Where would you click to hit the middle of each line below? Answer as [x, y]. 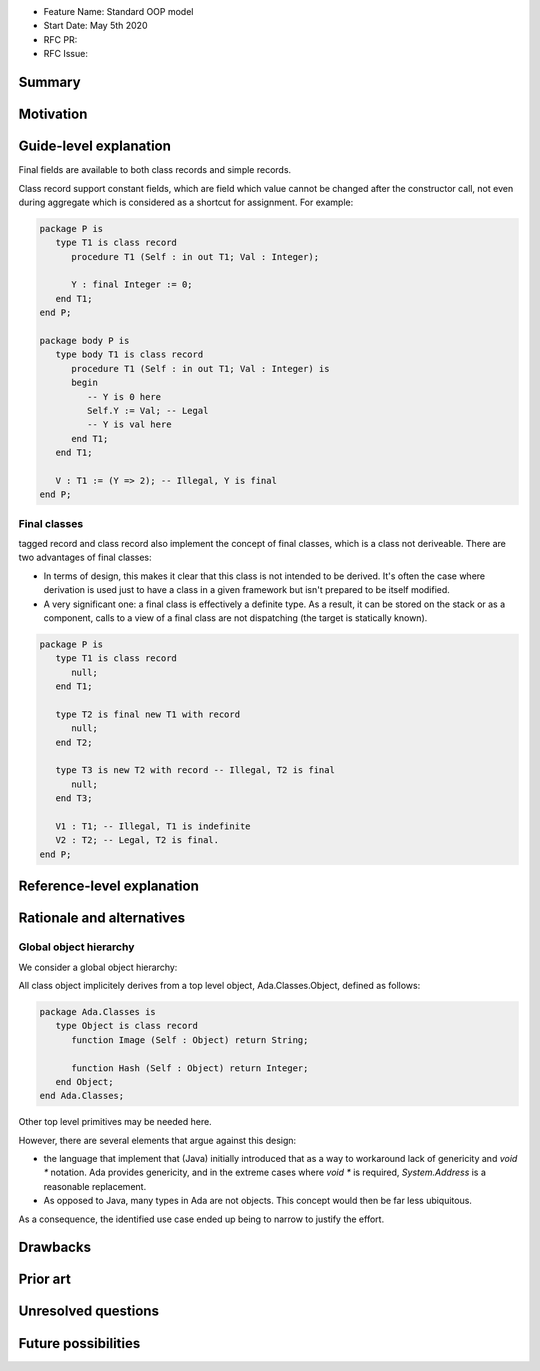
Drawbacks [55, 1247]
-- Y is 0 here [124, 396]
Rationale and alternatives [102, 918]
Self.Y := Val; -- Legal [147, 410]
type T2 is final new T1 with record [147, 714]
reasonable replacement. [95, 1186]
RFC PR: [60, 39]
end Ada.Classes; [82, 1096]
